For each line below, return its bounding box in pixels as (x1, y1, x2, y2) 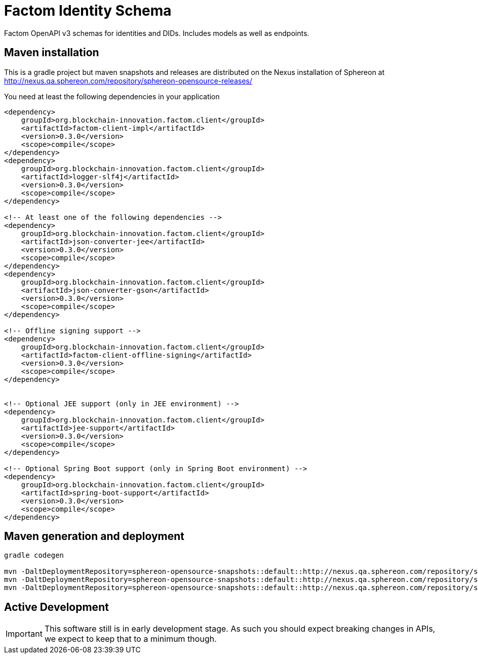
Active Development (4, 600, 109, 613)
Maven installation (4, 46, 99, 59)
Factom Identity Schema (4, 2, 172, 19)
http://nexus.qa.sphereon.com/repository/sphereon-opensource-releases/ (4, 76, 253, 85)
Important (6, 629, 43, 639)
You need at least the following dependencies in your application (4, 92, 220, 101)
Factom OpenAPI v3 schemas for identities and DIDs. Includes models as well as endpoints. (4, 28, 309, 37)
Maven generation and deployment (4, 530, 185, 543)
